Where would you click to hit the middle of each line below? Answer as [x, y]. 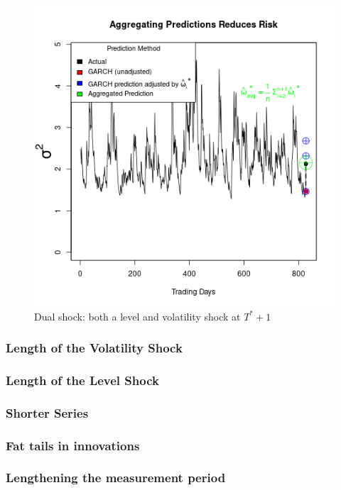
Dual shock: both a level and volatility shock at [137, 316]
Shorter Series [47, 412]
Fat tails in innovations [73, 445]
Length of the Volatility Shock [94, 348]
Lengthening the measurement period [116, 478]
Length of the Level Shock [82, 380]
